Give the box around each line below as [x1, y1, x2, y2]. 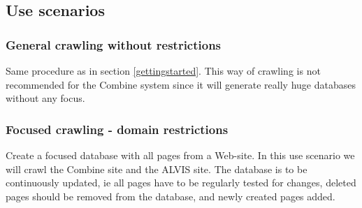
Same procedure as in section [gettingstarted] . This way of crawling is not [6, 64, 321, 77]
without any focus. [6, 91, 85, 105]
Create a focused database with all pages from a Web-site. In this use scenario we [6, 148, 355, 162]
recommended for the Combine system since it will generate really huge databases [6, 77, 356, 91]
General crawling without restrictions [6, 36, 222, 53]
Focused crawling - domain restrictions [6, 120, 229, 138]
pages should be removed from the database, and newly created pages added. [6, 188, 335, 203]
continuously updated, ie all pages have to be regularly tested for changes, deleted [6, 175, 356, 190]
